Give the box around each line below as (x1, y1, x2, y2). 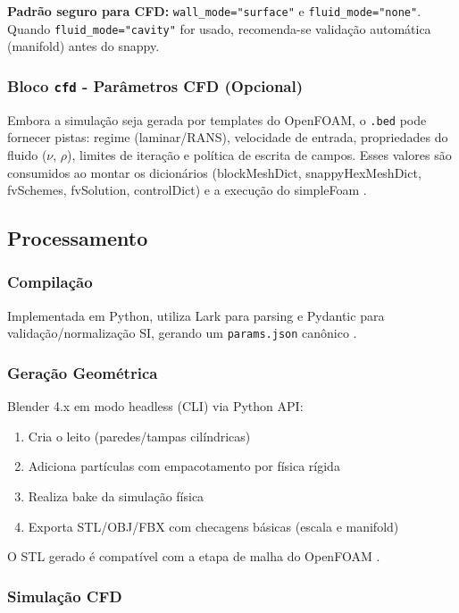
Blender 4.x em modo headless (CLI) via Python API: (7, 397, 304, 416)
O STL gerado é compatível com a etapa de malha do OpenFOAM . (7, 547, 380, 566)
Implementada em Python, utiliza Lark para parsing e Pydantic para (7, 306, 385, 324)
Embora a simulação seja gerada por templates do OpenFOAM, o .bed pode (7, 110, 427, 129)
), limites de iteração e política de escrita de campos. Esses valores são (67, 145, 452, 164)
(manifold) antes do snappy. (7, 37, 160, 55)
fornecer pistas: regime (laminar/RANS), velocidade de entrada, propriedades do (7, 128, 448, 147)
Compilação (7, 271, 93, 293)
